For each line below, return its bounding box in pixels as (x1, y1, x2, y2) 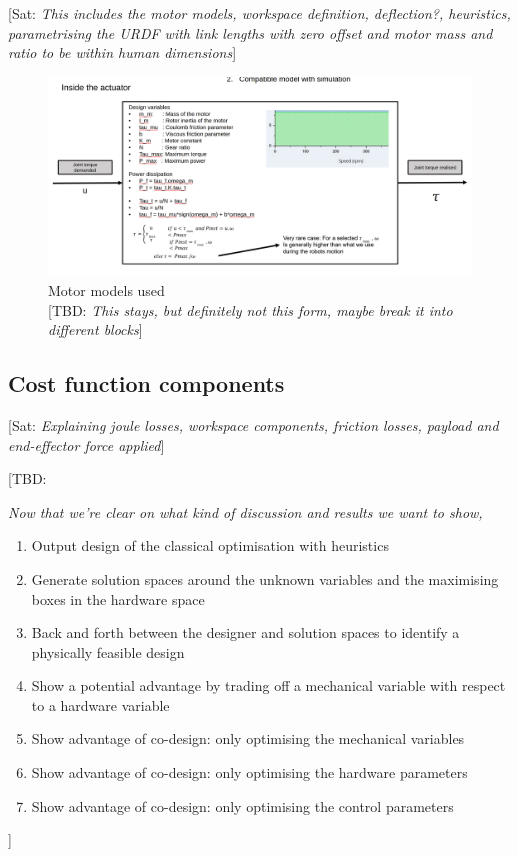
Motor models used (48, 279, 165, 300)
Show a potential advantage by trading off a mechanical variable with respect (31, 675, 506, 696)
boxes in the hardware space (31, 588, 205, 609)
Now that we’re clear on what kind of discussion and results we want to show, (8, 501, 483, 522)
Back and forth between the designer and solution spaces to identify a (31, 622, 460, 643)
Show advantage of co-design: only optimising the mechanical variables (31, 728, 465, 749)
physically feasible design (31, 641, 185, 662)
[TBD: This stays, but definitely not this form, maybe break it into (48, 299, 453, 320)
